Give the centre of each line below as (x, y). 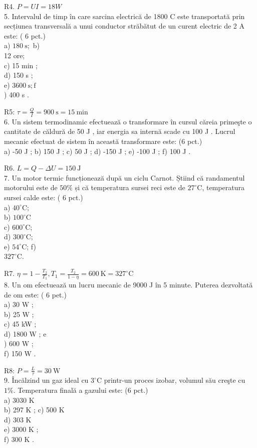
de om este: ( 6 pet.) (35, 294)
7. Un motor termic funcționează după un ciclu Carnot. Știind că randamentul (124, 177)
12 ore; (15, 55)
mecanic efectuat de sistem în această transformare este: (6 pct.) (103, 141)
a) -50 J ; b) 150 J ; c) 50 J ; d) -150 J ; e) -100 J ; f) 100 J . (97, 151)
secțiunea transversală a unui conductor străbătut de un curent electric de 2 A (124, 26)
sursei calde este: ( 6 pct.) (44, 197)
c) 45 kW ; (20, 324)
